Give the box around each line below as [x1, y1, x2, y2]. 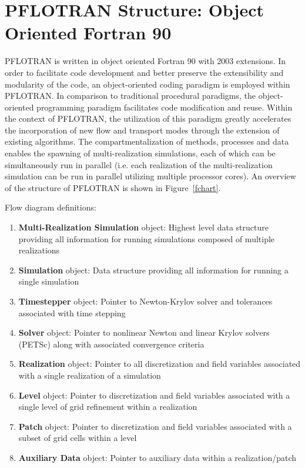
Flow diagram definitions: [5, 201, 96, 213]
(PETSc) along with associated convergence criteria [18, 337, 205, 350]
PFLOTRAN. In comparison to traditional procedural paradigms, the [5, 89, 256, 102]
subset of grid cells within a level [18, 432, 137, 444]
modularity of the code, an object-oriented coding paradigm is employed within [5, 78, 290, 90]
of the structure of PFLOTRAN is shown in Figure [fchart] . [5, 181, 221, 193]
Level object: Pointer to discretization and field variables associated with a [18, 389, 290, 401]
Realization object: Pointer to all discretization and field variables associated [18, 357, 301, 370]
